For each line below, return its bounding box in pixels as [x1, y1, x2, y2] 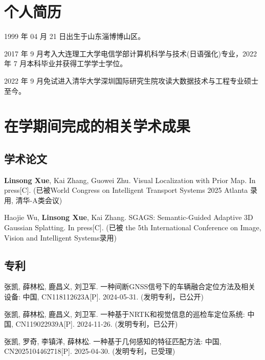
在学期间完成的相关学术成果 [4, 115, 191, 136]
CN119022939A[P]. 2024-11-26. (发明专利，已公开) [15, 318, 178, 329]
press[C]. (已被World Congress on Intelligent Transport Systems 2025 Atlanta [4, 185, 248, 195]
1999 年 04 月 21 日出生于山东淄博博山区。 [4, 31, 145, 42]
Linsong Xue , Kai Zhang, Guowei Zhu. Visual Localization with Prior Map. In [4, 174, 256, 185]
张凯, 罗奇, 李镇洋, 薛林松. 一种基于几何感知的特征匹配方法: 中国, [4, 335, 222, 346]
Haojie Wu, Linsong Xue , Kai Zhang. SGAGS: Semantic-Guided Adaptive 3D [4, 212, 253, 223]
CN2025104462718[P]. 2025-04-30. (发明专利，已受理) [4, 346, 175, 356]
